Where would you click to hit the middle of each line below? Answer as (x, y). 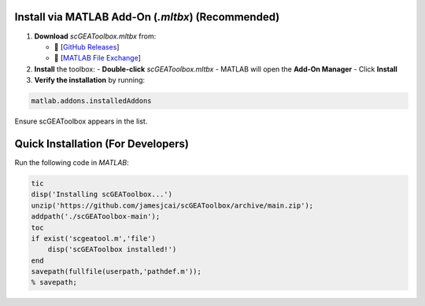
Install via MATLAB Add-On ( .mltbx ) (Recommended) (147, 17)
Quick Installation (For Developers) (102, 144)
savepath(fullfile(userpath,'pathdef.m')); (116, 272)
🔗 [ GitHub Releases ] (87, 46)
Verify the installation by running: (90, 80)
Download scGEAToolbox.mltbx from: (95, 36)
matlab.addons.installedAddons (92, 101)
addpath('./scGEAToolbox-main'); (96, 217)
